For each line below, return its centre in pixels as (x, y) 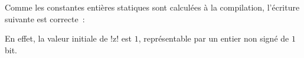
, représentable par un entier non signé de (214, 38)
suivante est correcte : (45, 18)
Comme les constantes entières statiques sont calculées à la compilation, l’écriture (152, 7)
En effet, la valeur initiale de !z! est (68, 38)
